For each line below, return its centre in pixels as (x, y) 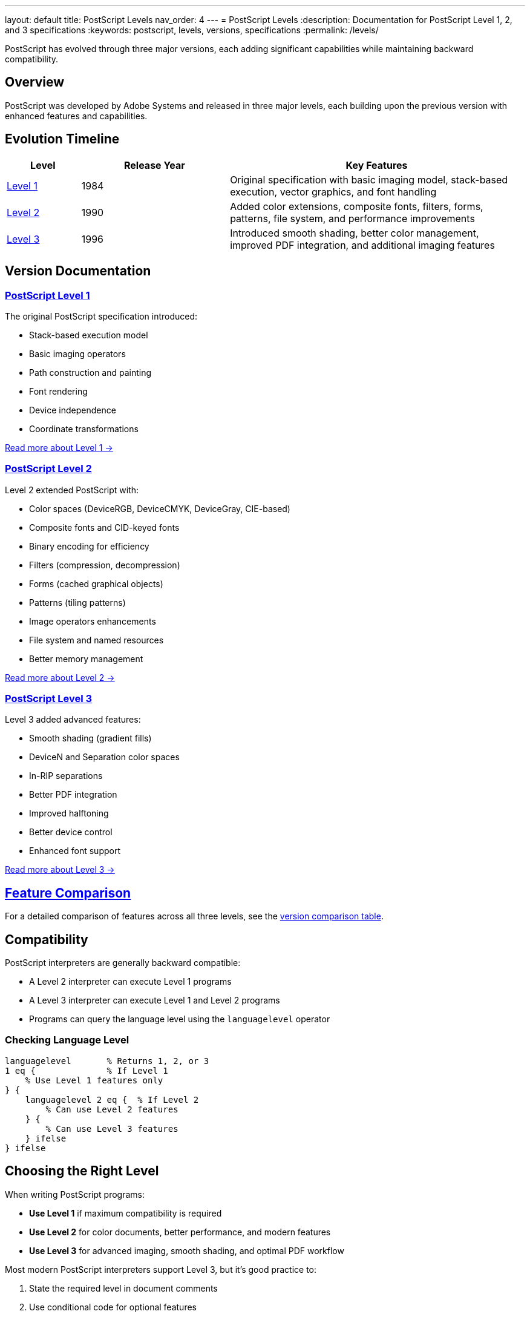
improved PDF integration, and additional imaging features (362, 245)
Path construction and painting (90, 372)
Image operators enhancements (93, 621)
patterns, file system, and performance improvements (352, 218)
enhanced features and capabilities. (76, 116)
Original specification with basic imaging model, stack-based (369, 179)
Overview (35, 82)
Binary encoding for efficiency (89, 546)
